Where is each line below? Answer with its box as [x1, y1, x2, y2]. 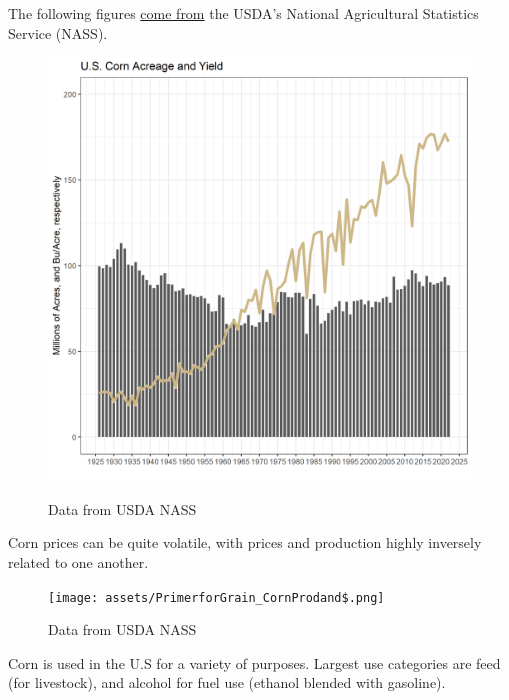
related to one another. [8, 551, 149, 572]
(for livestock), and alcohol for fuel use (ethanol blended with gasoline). [8, 672, 446, 693]
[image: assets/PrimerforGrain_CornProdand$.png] [48, 590, 385, 605]
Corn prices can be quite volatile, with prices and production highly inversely [8, 532, 482, 553]
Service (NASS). [8, 22, 108, 43]
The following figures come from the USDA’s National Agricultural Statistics [8, 3, 479, 23]
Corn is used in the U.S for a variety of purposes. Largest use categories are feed [8, 652, 501, 673]
